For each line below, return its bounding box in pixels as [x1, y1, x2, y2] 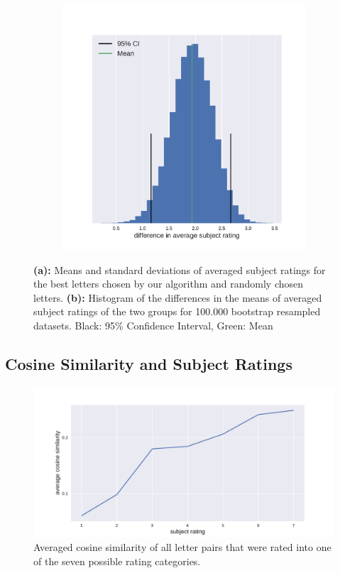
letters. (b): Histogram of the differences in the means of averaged [33, 290, 322, 305]
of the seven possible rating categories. [33, 553, 201, 568]
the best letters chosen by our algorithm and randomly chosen [33, 276, 304, 291]
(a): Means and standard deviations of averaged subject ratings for [33, 262, 326, 277]
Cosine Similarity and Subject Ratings [5, 352, 292, 374]
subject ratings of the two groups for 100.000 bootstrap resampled [33, 304, 321, 319]
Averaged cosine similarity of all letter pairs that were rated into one [33, 540, 331, 555]
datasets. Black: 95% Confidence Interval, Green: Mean [33, 317, 273, 332]
